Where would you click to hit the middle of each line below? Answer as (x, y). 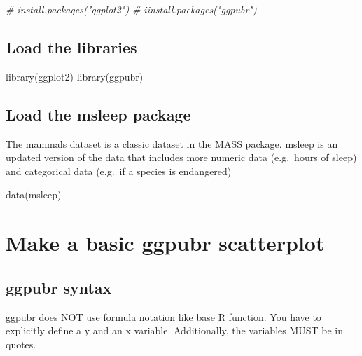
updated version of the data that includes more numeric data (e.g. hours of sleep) (181, 157)
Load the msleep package (98, 114)
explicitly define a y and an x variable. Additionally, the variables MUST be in (175, 330)
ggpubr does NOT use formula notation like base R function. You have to (163, 316)
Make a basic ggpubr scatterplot (165, 243)
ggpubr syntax (59, 287)
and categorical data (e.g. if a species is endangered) (119, 171)
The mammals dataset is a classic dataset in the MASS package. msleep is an (172, 143)
